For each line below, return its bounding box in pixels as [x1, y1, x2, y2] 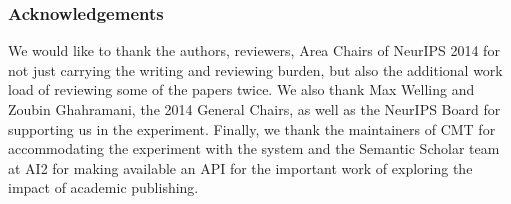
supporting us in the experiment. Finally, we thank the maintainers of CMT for [8, 118, 496, 139]
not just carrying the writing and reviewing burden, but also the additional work [8, 59, 503, 80]
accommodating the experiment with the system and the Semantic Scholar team [8, 138, 500, 159]
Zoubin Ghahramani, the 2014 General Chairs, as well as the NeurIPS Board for [8, 99, 501, 119]
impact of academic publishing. [8, 177, 199, 198]
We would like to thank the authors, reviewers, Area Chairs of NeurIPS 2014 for [8, 40, 500, 61]
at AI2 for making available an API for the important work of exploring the [8, 157, 473, 178]
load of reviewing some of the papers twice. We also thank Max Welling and [8, 79, 475, 100]
